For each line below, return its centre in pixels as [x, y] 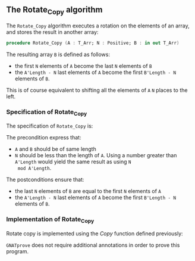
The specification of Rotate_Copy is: [50, 126]
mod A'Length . [34, 168]
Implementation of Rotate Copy [50, 220]
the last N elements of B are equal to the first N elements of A [88, 191]
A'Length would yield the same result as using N [73, 162]
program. [18, 251]
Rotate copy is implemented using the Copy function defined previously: [95, 234]
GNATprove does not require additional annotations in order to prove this [93, 245]
